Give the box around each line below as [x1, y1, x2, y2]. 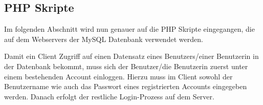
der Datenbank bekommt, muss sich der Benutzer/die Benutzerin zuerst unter [4, 60, 248, 71]
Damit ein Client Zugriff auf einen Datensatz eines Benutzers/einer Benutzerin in [4, 51, 259, 61]
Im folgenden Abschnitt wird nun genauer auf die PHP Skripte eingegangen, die [4, 24, 255, 34]
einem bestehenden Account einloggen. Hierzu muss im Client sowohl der [4, 71, 233, 81]
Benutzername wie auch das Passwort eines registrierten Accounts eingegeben [4, 81, 247, 92]
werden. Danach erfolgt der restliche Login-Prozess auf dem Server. [4, 91, 214, 101]
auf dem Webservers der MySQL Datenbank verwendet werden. [4, 33, 203, 44]
